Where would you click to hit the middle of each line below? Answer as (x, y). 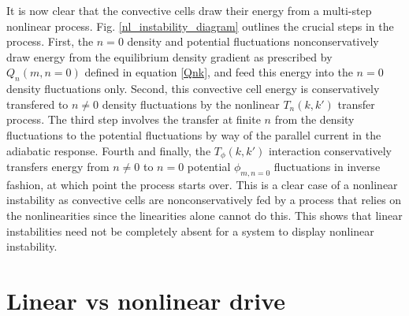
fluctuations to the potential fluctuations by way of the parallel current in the (194, 134)
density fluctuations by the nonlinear (191, 104)
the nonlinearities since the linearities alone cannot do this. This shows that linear (204, 215)
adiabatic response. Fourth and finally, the (109, 150)
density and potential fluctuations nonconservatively (253, 41)
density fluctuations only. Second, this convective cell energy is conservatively (193, 89)
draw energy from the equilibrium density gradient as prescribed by (169, 56)
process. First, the (50, 41)
